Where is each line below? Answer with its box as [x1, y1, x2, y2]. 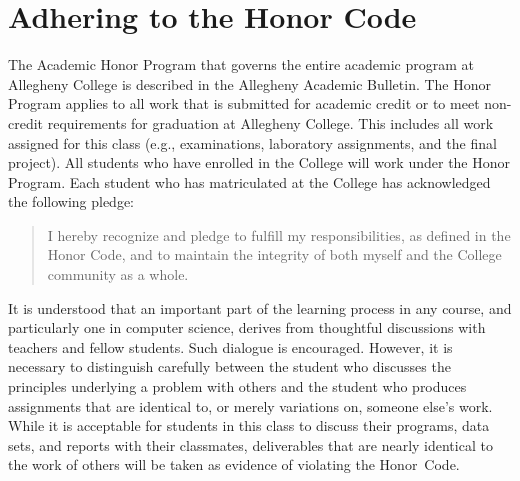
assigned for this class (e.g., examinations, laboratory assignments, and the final [8, 132, 497, 153]
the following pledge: [8, 191, 135, 212]
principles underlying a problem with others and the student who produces [8, 376, 467, 397]
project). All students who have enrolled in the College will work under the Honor [8, 152, 511, 173]
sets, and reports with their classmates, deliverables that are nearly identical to [8, 434, 493, 455]
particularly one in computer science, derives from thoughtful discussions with [8, 317, 486, 338]
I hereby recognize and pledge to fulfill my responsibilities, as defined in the [47, 224, 511, 245]
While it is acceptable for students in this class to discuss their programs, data [8, 415, 490, 436]
